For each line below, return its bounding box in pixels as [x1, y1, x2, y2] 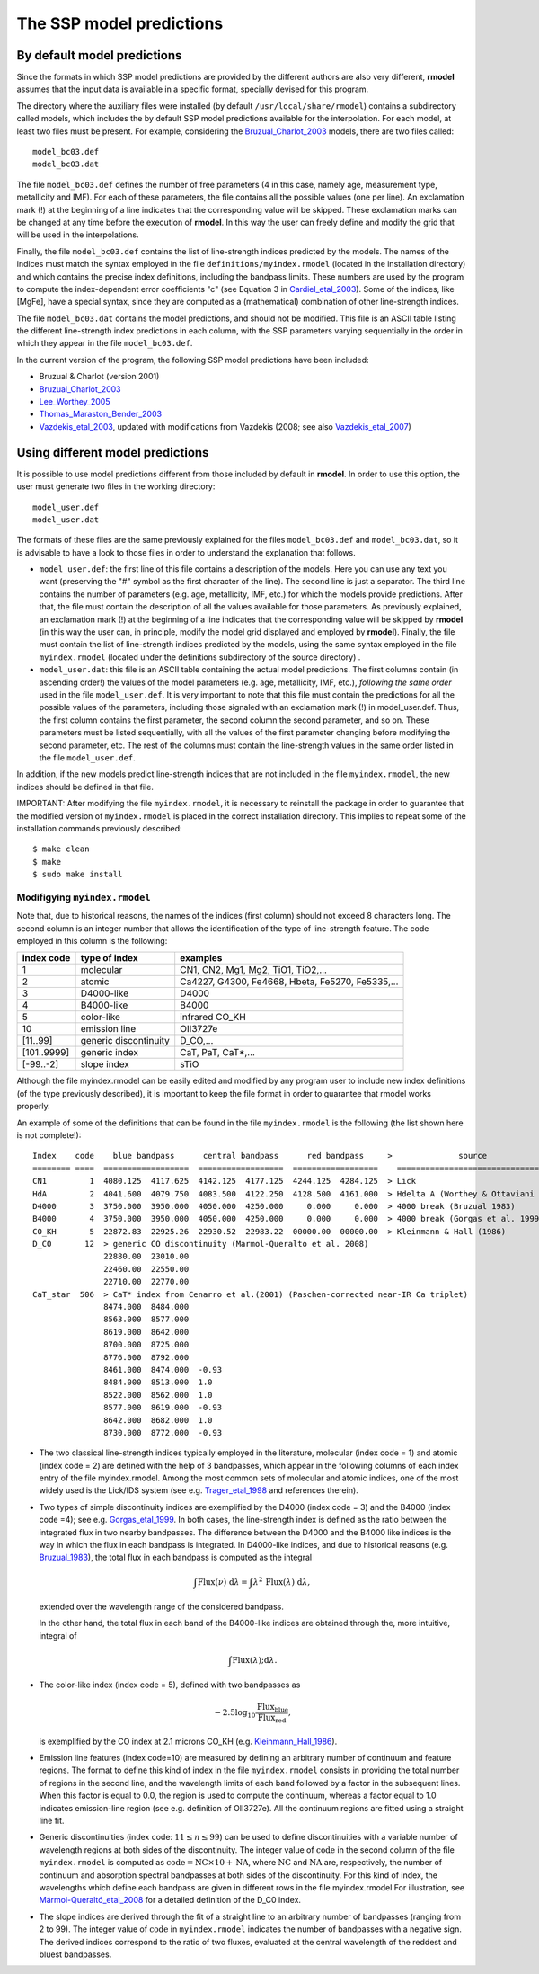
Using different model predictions [16, 445, 209, 460]
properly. [16, 1101, 50, 1112]
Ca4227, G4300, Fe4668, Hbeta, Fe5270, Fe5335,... [180, 975, 399, 988]
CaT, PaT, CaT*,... [180, 1046, 256, 1059]
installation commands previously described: [16, 822, 183, 833]
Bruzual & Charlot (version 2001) [39, 371, 160, 382]
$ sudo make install [32, 869, 123, 880]
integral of [39, 1630, 77, 1641]
